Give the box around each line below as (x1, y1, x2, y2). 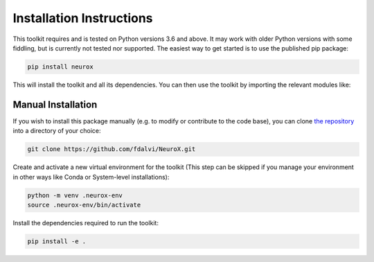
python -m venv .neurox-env (27, 191, 123, 199)
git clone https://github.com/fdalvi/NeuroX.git (27, 146, 196, 153)
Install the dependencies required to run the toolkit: (12, 218, 159, 227)
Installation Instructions (12, 10, 153, 26)
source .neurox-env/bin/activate (27, 201, 141, 209)
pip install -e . (27, 237, 87, 245)
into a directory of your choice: (12, 127, 101, 135)
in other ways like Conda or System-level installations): (12, 173, 170, 181)
